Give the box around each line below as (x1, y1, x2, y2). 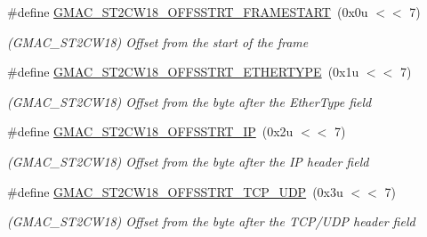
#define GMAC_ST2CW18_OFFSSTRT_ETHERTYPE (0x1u (7, 62, 359, 81)
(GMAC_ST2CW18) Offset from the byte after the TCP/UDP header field (7, 212, 415, 231)
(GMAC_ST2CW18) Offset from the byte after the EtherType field (7, 92, 372, 110)
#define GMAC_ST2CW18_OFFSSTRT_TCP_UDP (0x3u (7, 182, 343, 200)
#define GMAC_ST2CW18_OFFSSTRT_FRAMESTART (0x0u (7, 3, 368, 20)
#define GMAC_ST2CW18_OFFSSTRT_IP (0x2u (7, 122, 294, 141)
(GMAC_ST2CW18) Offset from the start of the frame (7, 32, 309, 51)
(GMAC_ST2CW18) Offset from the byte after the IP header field (7, 151, 369, 170)
